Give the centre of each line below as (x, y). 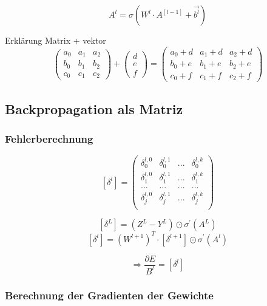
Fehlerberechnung (49, 138)
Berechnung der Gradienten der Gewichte (109, 295)
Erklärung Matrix (38, 40)
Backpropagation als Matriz (94, 108)
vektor (94, 40)
